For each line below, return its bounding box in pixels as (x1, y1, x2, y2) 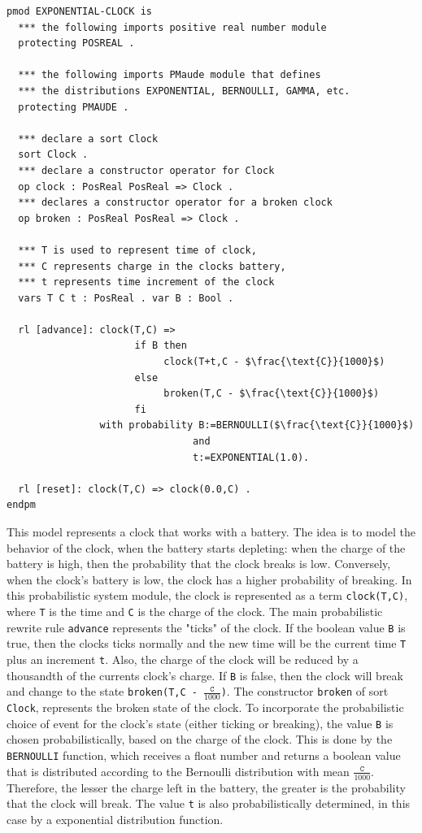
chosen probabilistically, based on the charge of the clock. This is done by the (7, 731, 393, 748)
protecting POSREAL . (18, 37, 135, 50)
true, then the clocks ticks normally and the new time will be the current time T (7, 635, 407, 652)
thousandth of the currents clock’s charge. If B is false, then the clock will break (7, 666, 403, 683)
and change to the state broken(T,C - (7, 683, 198, 700)
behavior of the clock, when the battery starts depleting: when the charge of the (7, 539, 406, 556)
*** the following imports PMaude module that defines (18, 69, 321, 81)
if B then (134, 340, 187, 352)
